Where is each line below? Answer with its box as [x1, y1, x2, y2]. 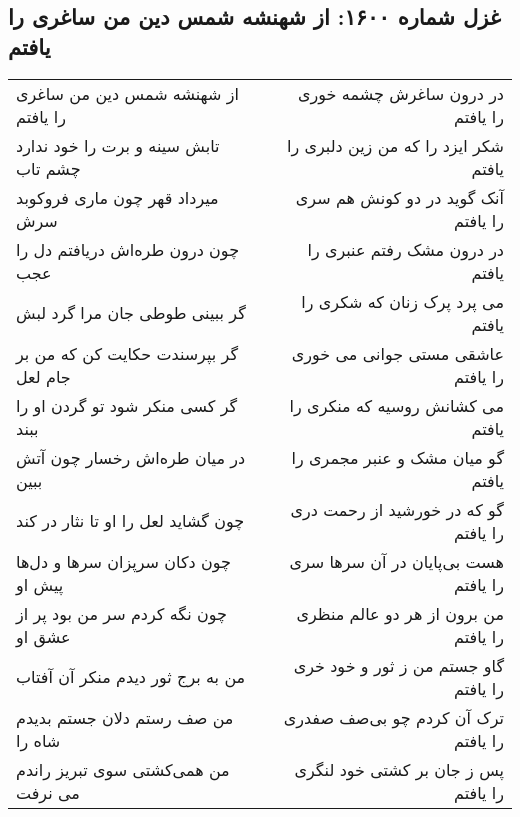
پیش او [16, 572, 64, 596]
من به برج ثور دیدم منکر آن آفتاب [16, 665, 246, 689]
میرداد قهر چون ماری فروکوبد [16, 185, 219, 209]
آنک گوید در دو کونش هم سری [295, 185, 504, 209]
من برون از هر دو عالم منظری [296, 601, 504, 625]
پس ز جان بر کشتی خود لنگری [294, 757, 504, 781]
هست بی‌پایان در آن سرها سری [289, 549, 504, 573]
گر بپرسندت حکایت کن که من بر [16, 341, 239, 365]
